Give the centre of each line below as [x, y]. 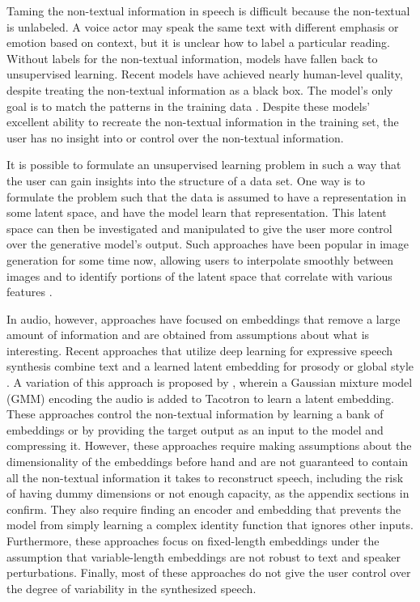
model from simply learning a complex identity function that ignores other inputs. [210, 525]
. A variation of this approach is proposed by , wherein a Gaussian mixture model [210, 382]
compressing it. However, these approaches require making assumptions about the [209, 445]
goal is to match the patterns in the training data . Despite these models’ [189, 106]
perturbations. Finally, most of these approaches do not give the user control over [209, 572]
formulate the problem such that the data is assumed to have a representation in [207, 196]
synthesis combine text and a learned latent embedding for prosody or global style [210, 366]
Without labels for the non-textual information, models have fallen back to [192, 58]
